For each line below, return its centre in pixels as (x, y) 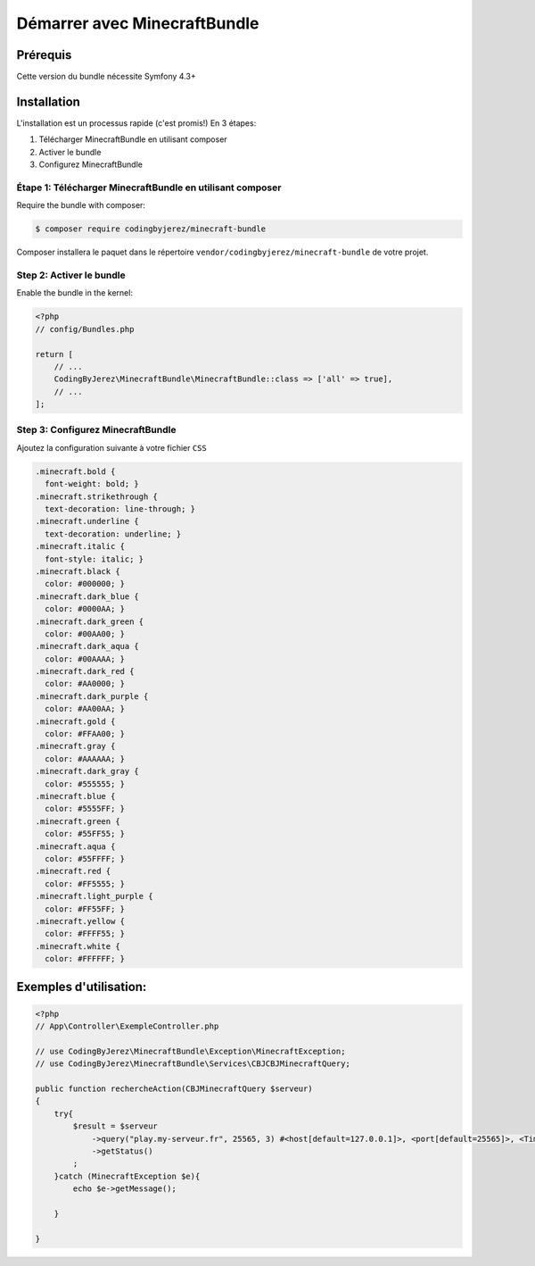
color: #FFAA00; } (85, 734)
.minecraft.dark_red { (85, 671)
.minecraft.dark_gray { (87, 771)
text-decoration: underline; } (113, 534)
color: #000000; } (85, 584)
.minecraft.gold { (75, 721)
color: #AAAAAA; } (85, 758)
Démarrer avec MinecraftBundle (138, 23)
